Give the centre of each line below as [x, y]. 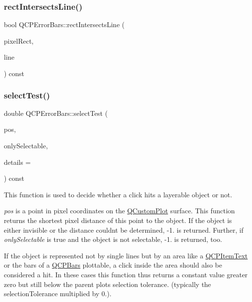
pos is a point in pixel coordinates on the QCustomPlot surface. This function [119, 211]
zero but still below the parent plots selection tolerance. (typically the [108, 284]
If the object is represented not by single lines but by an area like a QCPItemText [126, 255]
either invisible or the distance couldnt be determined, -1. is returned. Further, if [124, 230]
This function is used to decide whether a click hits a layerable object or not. [118, 194]
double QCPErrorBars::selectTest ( [56, 113]
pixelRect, [19, 40]
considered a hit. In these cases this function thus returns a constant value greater [126, 274]
